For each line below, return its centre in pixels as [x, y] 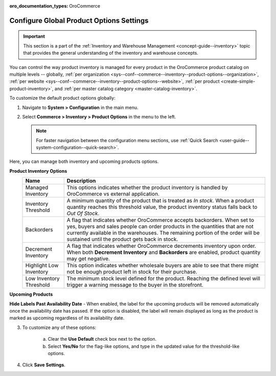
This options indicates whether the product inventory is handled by [147, 187]
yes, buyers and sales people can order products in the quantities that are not [160, 226]
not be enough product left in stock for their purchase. [132, 272]
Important [34, 36]
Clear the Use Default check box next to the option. [102, 339]
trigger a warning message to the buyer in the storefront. [135, 285]
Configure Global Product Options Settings [79, 20]
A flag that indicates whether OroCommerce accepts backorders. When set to [160, 220]
